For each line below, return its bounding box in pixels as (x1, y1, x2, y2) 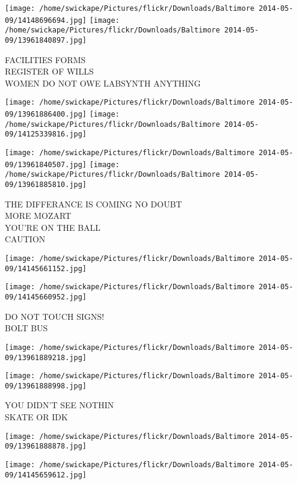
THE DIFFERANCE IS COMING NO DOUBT (5, 197, 182, 210)
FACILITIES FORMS (5, 53, 86, 66)
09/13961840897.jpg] (5, 35, 87, 44)
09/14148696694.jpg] (5, 16, 87, 25)
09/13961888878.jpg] (5, 442, 87, 451)
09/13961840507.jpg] (5, 160, 87, 169)
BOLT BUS (5, 322, 48, 334)
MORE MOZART (5, 209, 72, 222)
